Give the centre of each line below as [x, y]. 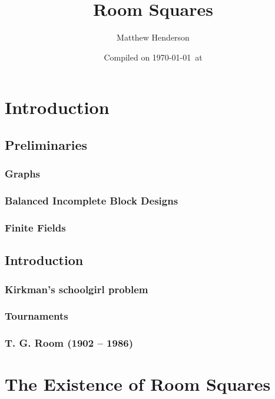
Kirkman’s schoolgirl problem [77, 289]
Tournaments [37, 316]
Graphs [23, 174]
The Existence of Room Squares [138, 384]
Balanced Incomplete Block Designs [92, 201]
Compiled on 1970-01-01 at [153, 57]
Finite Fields [35, 227]
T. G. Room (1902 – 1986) [69, 343]
